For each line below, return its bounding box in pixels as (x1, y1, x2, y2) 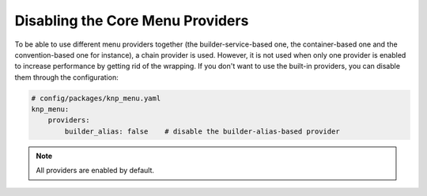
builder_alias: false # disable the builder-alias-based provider (64, 126, 340, 136)
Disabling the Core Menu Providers (14, 12, 249, 29)
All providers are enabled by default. (36, 166, 154, 175)
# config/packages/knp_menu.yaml (31, 93, 161, 103)
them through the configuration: (14, 72, 119, 82)
